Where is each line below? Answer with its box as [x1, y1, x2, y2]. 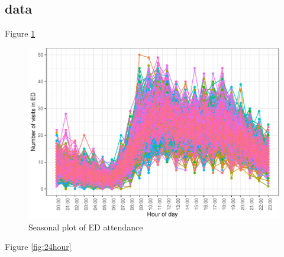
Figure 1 [5, 27, 35, 40]
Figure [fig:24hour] [5, 240, 72, 253]
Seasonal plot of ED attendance [28, 220, 143, 233]
